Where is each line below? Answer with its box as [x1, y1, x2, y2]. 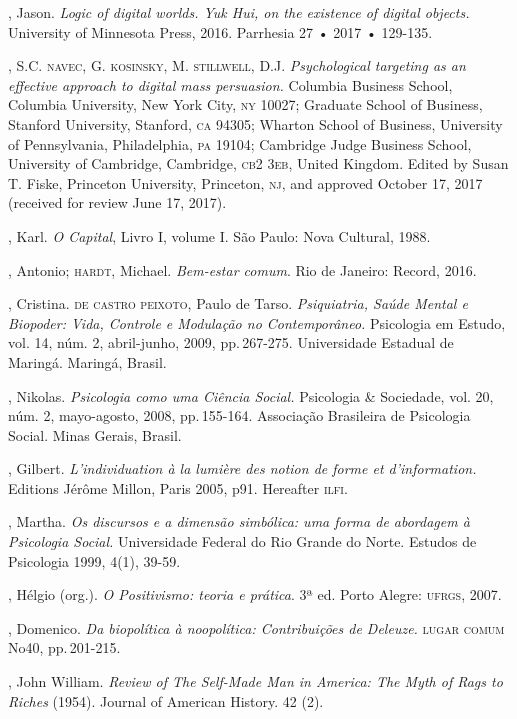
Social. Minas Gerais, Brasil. [8, 424, 182, 445]
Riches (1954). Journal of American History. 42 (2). [8, 690, 324, 711]
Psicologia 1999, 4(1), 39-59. [8, 550, 181, 571]
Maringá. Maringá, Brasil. [8, 351, 167, 372]
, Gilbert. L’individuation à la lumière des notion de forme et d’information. [8, 458, 477, 479]
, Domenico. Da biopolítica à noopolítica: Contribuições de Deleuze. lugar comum [8, 617, 505, 638]
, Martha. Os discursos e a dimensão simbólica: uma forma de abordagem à [8, 511, 470, 532]
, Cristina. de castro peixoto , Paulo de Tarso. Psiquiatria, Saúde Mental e [8, 293, 468, 314]
